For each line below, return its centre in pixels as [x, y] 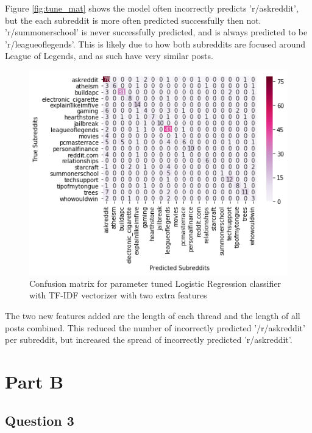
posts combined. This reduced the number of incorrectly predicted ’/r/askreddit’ [155, 327]
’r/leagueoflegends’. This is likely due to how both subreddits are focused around [155, 44]
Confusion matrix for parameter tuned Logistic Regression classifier [155, 283]
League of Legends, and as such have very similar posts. [109, 56]
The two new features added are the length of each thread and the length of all [153, 315]
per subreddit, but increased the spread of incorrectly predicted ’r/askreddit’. [149, 340]
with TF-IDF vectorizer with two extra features [118, 295]
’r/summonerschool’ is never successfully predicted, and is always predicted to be [156, 32]
